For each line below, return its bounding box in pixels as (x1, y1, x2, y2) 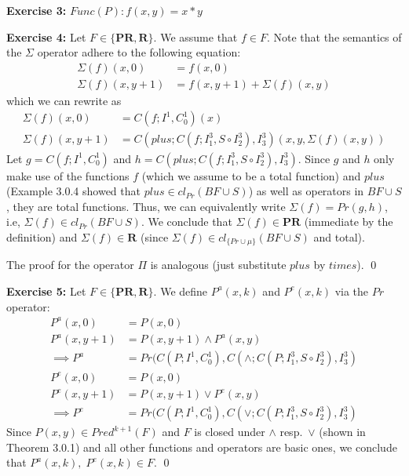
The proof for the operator (6, 256, 134, 273)
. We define (153, 282, 208, 299)
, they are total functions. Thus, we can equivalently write (6, 198, 286, 214)
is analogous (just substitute (150, 256, 287, 273)
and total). (313, 228, 365, 245)
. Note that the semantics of (266, 28, 402, 45)
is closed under (194, 423, 265, 440)
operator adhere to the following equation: (37, 44, 241, 60)
